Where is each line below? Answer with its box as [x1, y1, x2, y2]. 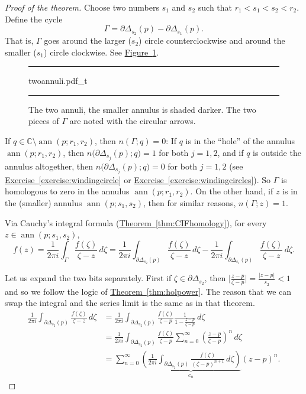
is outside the [253, 146, 301, 158]
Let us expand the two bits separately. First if [5, 272, 172, 284]
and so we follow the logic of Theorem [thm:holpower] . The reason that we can [5, 285, 292, 297]
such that [198, 1, 233, 13]
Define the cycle [5, 12, 63, 25]
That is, [5, 34, 34, 47]
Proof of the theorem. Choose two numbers [5, 1, 159, 13]
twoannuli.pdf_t [28, 74, 88, 87]
